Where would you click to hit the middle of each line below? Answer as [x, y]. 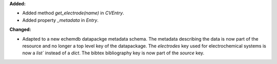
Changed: [20, 29]
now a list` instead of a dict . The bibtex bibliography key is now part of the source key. [113, 53]
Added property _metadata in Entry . [61, 20]
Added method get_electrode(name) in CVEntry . [73, 13]
